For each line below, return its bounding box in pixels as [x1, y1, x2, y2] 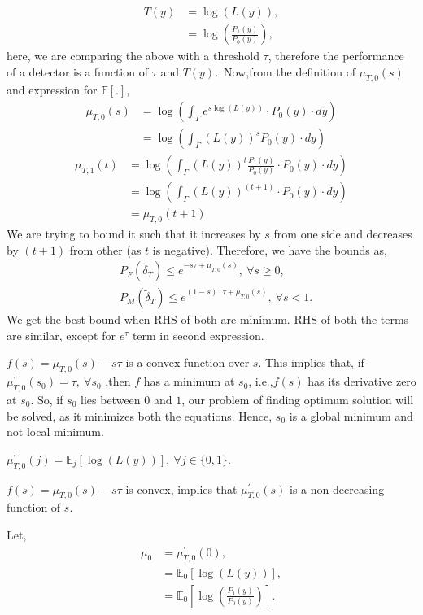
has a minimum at [143, 373, 235, 390]
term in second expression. [132, 326, 264, 343]
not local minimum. [7, 423, 104, 440]
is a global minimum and [289, 407, 413, 424]
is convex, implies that [125, 480, 238, 497]
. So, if [30, 391, 63, 408]
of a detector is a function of [7, 63, 148, 80]
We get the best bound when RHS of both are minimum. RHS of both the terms [7, 311, 409, 328]
